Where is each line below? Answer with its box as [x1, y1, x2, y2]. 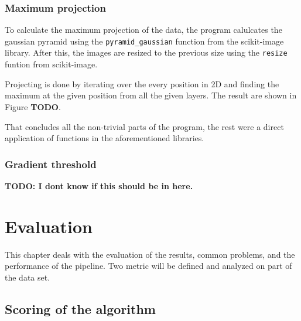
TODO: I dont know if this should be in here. [5, 179, 193, 192]
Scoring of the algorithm [5, 299, 156, 317]
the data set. [5, 271, 50, 283]
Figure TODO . [5, 100, 61, 112]
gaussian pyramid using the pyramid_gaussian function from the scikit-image [5, 35, 284, 47]
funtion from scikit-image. [5, 58, 98, 70]
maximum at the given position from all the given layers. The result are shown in [5, 89, 297, 101]
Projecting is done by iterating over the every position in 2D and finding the [5, 77, 279, 90]
